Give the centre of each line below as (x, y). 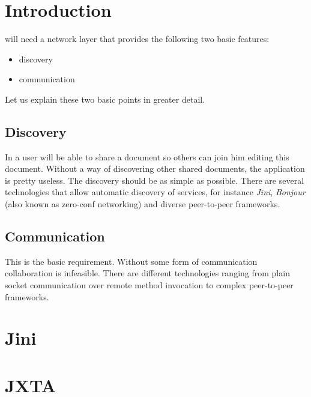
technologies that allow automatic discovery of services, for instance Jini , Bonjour (155, 192)
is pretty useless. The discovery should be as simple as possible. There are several (155, 180)
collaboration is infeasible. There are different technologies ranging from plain (147, 273)
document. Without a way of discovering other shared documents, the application (155, 168)
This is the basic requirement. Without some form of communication (131, 261)
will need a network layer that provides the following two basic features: (137, 39)
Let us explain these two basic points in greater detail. (105, 99)
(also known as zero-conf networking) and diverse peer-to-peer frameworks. (143, 204)
